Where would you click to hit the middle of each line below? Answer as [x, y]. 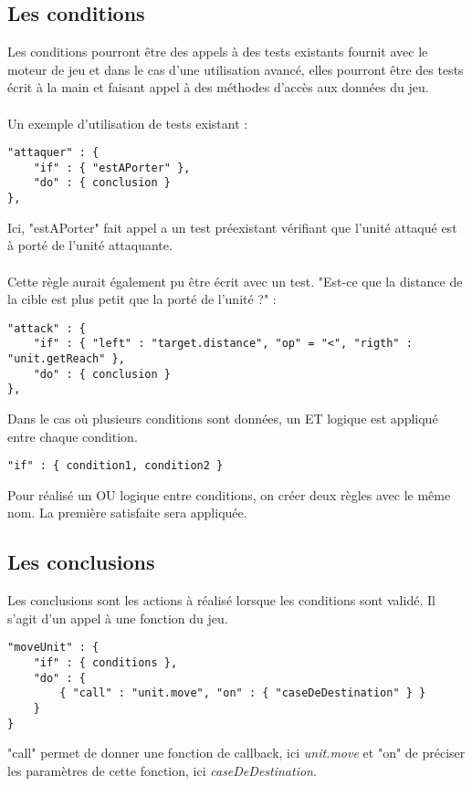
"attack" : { [47, 328]
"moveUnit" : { [53, 648]
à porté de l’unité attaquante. [90, 245]
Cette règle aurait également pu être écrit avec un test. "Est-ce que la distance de [235, 281]
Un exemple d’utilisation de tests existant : [128, 123]
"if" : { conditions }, [105, 663]
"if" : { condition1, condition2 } [115, 466]
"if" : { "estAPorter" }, [112, 168]
